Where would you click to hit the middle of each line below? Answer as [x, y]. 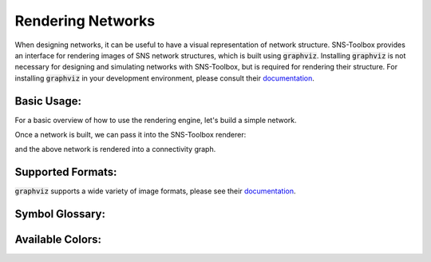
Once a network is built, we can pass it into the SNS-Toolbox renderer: [130, 135]
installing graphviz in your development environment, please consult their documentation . [165, 78]
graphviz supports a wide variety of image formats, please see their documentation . [155, 191]
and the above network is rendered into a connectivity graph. [115, 149]
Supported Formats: [66, 172]
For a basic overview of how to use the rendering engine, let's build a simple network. [156, 120]
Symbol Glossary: [60, 214]
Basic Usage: [48, 101]
